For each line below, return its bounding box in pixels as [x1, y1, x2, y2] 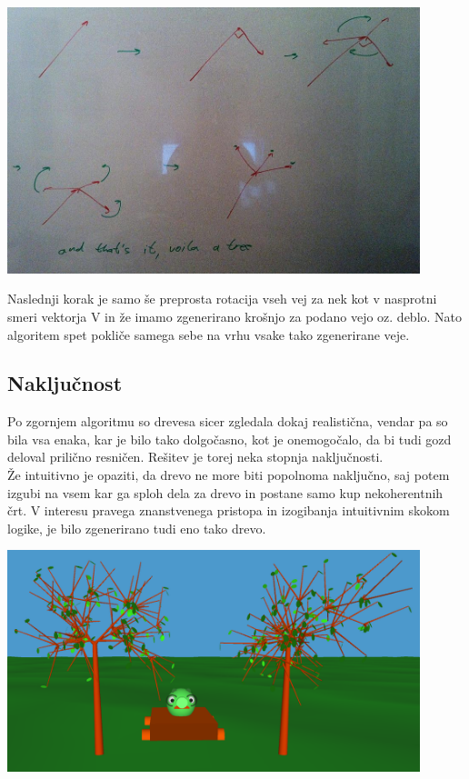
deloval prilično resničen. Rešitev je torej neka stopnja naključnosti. [7, 447, 384, 466]
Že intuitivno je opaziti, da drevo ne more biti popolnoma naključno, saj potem [7, 465, 450, 484]
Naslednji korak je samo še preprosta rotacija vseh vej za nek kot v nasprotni [7, 289, 437, 308]
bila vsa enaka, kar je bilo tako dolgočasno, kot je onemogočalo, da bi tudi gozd [7, 429, 452, 448]
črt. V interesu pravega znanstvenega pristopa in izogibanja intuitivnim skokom [7, 501, 450, 520]
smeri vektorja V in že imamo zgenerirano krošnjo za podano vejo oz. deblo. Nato [7, 306, 463, 325]
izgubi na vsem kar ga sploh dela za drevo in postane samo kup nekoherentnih [7, 483, 444, 502]
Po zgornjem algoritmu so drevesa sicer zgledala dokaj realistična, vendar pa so [7, 412, 448, 431]
